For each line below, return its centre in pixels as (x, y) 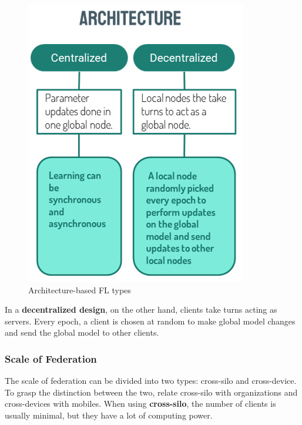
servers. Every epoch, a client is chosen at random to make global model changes (150, 321)
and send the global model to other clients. (82, 332)
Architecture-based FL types (80, 290)
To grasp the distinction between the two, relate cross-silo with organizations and (151, 392)
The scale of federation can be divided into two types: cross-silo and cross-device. (151, 381)
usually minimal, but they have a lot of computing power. (109, 415)
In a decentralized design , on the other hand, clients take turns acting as (141, 309)
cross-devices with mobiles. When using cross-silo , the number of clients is (140, 404)
